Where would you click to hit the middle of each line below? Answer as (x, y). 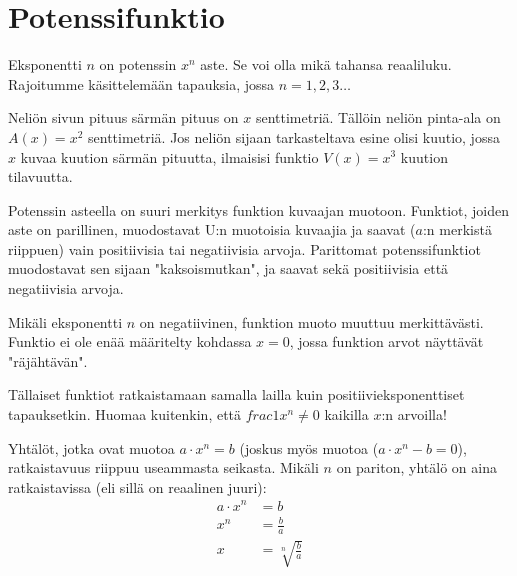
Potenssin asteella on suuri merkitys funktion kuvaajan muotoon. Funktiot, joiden (259, 209)
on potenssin (138, 64)
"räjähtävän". (48, 360)
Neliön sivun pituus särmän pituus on (123, 117)
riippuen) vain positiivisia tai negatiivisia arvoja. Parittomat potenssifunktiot (244, 248)
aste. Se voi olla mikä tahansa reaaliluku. (326, 64)
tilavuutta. (40, 176)
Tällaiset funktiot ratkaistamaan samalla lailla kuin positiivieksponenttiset (236, 394)
